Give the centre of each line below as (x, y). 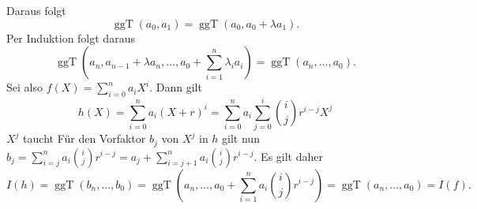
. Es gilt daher (288, 156)
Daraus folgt (36, 10)
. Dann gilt (176, 87)
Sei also (24, 87)
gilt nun (241, 138)
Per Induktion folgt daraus (71, 37)
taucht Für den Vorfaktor (85, 138)
